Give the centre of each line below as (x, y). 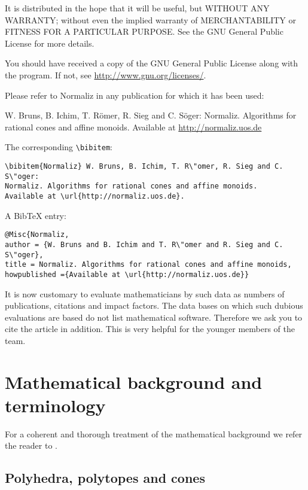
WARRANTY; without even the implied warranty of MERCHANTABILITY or (151, 19)
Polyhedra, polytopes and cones (105, 478)
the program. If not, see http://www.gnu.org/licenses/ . (106, 74)
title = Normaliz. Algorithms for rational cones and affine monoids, (148, 265)
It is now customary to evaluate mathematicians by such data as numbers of (145, 293)
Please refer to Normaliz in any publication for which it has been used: (135, 95)
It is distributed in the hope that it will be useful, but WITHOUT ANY (137, 8)
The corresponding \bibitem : (59, 147)
